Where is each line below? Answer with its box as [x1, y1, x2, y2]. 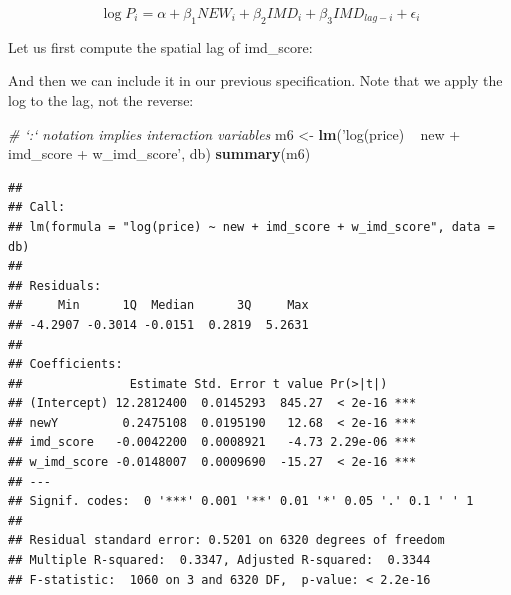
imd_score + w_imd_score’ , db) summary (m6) [8, 143, 311, 164]
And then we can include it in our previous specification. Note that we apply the [8, 70, 503, 91]
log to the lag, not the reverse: [8, 89, 194, 110]
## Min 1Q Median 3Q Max [8, 298, 309, 313]
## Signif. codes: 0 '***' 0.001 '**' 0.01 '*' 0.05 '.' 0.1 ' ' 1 [8, 494, 474, 509]
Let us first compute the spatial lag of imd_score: [8, 36, 313, 57]
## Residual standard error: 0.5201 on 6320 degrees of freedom [8, 533, 445, 548]
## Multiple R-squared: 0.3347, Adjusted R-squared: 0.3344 [8, 553, 431, 568]
